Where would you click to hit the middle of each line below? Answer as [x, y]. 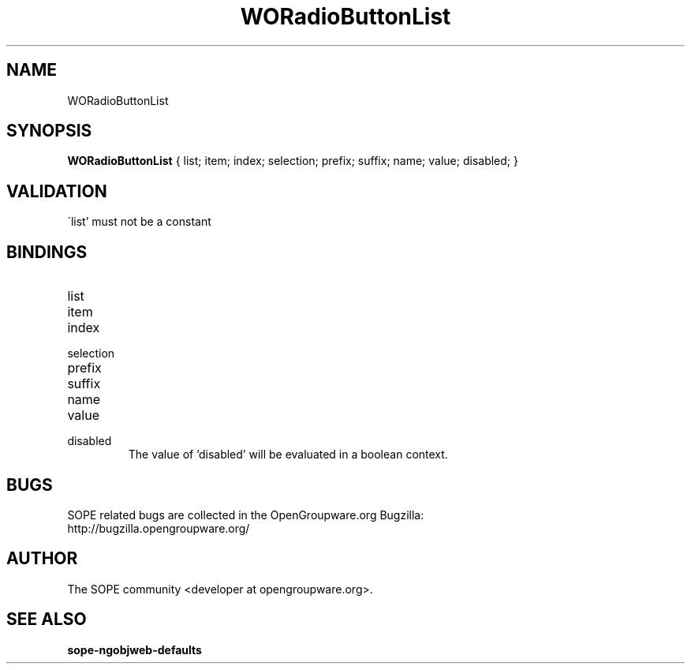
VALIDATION [57, 191]
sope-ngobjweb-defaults [134, 649]
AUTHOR [42, 559]
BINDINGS [47, 252]
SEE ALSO [47, 619]
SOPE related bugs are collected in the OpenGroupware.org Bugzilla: [246, 515]
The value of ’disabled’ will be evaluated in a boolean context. [288, 455]
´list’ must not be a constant [139, 222]
